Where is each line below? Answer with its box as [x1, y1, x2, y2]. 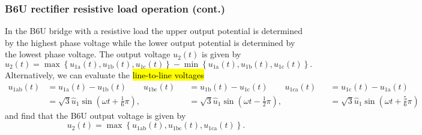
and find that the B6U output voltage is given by [5, 109, 186, 121]
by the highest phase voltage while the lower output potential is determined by [5, 36, 295, 48]
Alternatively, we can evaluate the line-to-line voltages [5, 69, 204, 81]
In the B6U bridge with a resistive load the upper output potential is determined [5, 24, 303, 37]
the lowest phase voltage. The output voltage [5, 48, 170, 60]
